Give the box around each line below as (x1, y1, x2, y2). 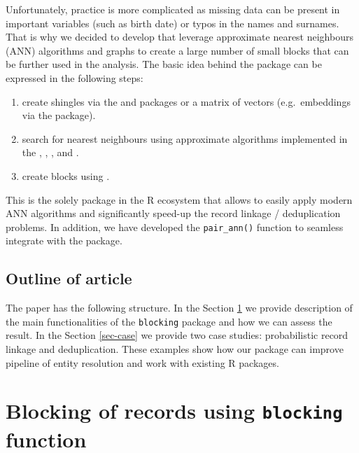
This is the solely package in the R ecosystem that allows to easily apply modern (6, 192, 353, 207)
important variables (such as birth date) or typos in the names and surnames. (6, 15, 339, 30)
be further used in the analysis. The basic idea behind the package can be (6, 57, 322, 71)
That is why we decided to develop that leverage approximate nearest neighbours (6, 29, 353, 44)
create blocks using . (22, 168, 110, 183)
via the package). (22, 108, 96, 123)
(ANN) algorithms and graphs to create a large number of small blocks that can (6, 43, 349, 57)
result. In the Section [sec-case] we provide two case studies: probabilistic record (6, 328, 349, 342)
